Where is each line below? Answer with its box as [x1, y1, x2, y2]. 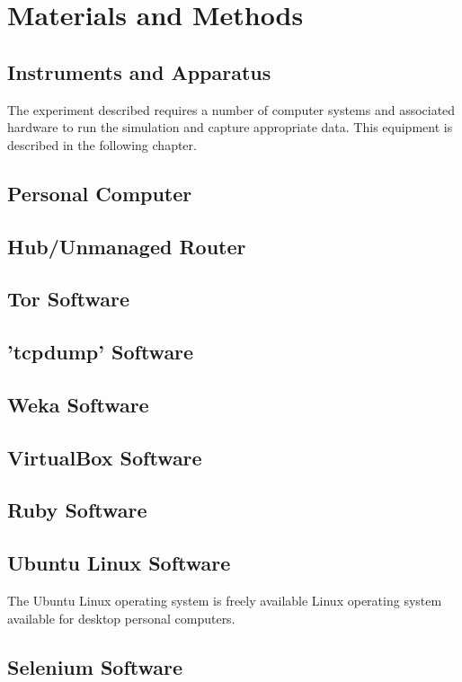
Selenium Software [7, 652, 183, 680]
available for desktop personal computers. [7, 608, 235, 627]
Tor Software [7, 285, 129, 313]
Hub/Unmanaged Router [7, 232, 246, 260]
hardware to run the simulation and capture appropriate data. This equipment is [7, 118, 453, 137]
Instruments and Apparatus [7, 58, 271, 85]
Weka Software [7, 390, 149, 418]
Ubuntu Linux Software [7, 549, 231, 577]
